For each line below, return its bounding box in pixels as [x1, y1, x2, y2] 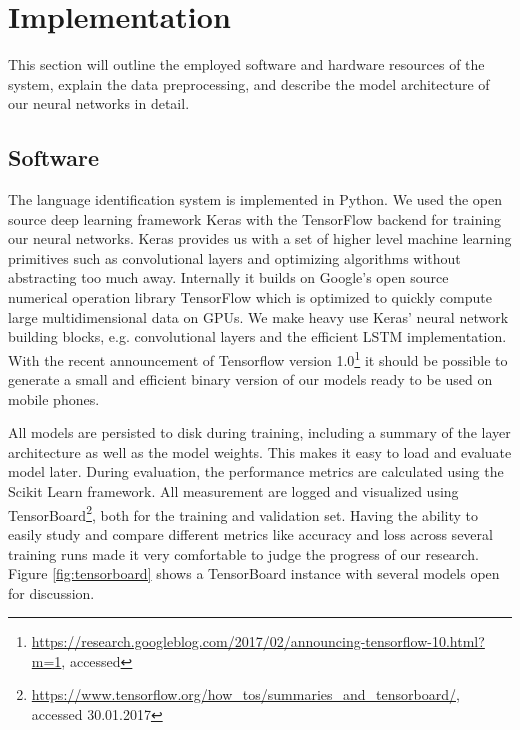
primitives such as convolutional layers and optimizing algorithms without [8, 247, 461, 268]
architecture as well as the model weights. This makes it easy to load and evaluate [8, 441, 512, 462]
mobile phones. [8, 388, 100, 409]
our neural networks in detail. [8, 93, 190, 114]
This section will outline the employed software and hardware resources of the [8, 54, 485, 75]
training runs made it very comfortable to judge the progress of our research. [8, 543, 479, 564]
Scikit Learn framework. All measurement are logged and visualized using [8, 481, 459, 502]
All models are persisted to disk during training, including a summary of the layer [8, 422, 511, 443]
